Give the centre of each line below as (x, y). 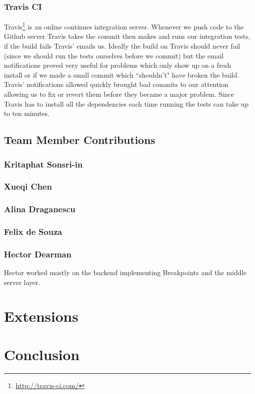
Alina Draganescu (40, 209)
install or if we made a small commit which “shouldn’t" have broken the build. (122, 74)
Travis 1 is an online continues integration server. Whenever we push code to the (124, 26)
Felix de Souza (33, 232)
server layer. (22, 282)
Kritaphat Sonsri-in (43, 164)
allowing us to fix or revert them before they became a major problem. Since (119, 94)
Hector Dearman (38, 254)
